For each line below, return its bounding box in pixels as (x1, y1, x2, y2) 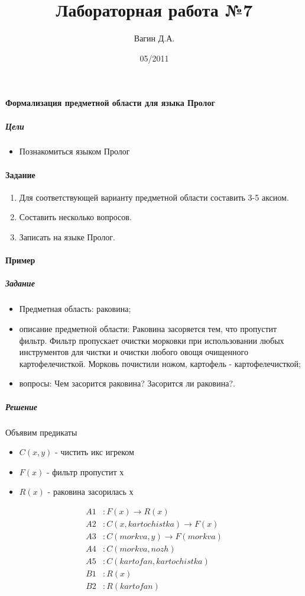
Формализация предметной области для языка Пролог (5, 96, 215, 109)
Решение (5, 400, 37, 413)
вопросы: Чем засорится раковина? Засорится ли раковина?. (19, 377, 235, 389)
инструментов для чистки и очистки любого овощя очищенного (19, 346, 248, 358)
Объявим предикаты (5, 426, 77, 438)
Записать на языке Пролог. (19, 231, 115, 243)
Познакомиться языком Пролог (19, 145, 130, 157)
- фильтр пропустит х (46, 465, 124, 478)
